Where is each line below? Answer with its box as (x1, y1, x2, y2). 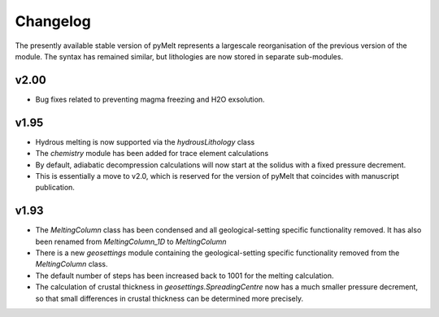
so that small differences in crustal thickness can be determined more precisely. (35, 293, 304, 303)
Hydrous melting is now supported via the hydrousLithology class (35, 137, 255, 146)
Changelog (15, 12, 91, 30)
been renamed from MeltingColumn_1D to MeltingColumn (35, 237, 227, 246)
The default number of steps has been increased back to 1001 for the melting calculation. (35, 271, 334, 280)
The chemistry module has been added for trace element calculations (35, 149, 269, 158)
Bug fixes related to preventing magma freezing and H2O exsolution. (35, 94, 265, 104)
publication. (35, 183, 75, 193)
